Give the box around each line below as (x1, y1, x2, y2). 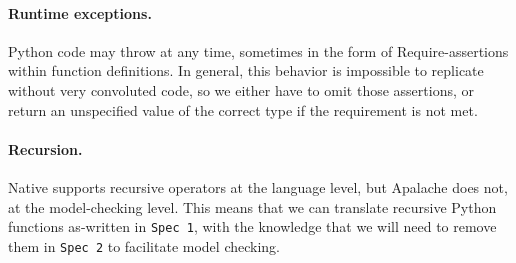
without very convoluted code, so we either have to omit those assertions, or (8, 79, 474, 100)
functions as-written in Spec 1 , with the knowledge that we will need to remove (8, 216, 497, 237)
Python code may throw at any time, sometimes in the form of (8, 40, 393, 61)
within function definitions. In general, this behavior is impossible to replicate (8, 60, 484, 81)
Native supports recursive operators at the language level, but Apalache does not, (8, 176, 508, 197)
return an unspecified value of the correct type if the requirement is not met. (8, 99, 478, 120)
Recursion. (8, 138, 83, 159)
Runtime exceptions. (8, 2, 152, 23)
